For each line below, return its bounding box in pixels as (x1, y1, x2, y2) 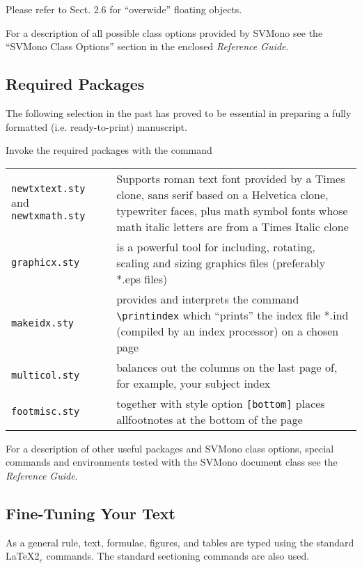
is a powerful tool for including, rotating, (116, 238, 315, 255)
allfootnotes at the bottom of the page (116, 411, 303, 427)
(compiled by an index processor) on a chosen (116, 322, 339, 339)
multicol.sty (11, 369, 80, 381)
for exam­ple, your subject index (116, 374, 271, 391)
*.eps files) (116, 270, 168, 287)
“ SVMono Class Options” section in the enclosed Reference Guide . (6, 39, 289, 54)
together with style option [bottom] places (116, 395, 325, 411)
